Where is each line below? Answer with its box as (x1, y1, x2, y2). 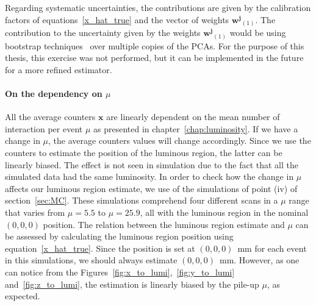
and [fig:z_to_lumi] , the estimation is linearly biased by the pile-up (5, 277, 259, 290)
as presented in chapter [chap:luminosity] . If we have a (93, 122, 298, 135)
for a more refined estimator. (5, 63, 112, 76)
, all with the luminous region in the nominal (140, 205, 309, 218)
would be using (229, 26, 286, 39)
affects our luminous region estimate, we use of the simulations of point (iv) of (5, 182, 298, 194)
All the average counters (5, 110, 96, 123)
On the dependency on (5, 87, 102, 99)
